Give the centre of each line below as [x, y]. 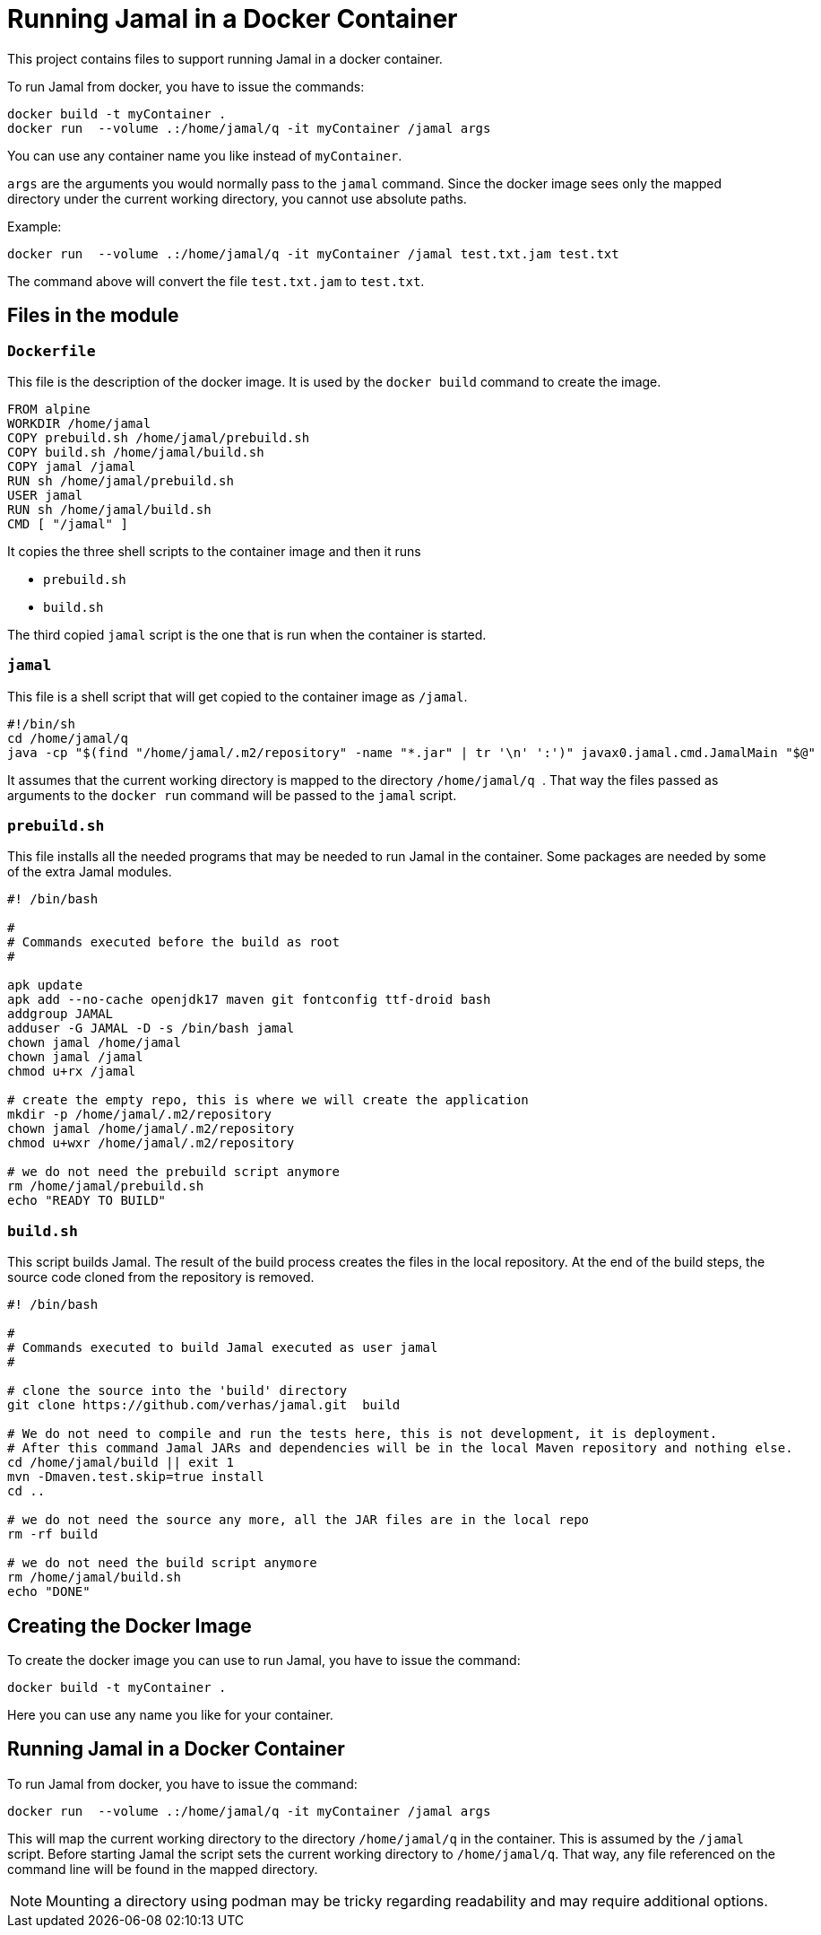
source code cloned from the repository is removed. [161, 1277]
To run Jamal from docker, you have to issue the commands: [186, 86]
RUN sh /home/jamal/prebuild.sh [121, 480]
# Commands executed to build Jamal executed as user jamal [223, 1348]
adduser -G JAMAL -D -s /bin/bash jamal [151, 1029]
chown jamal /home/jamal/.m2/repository [151, 1129]
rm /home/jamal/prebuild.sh [106, 1186]
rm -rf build [53, 1534]
